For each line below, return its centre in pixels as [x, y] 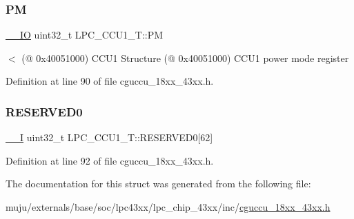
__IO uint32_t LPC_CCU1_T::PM [85, 35]
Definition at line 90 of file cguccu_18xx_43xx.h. [110, 81]
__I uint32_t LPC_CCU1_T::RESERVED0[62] [109, 137]
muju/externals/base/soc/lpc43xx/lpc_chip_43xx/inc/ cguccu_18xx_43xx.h [168, 207]
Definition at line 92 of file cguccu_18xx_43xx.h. [110, 160]
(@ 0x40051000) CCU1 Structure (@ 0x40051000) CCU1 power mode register [185, 58]
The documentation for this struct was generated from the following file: [158, 184]
